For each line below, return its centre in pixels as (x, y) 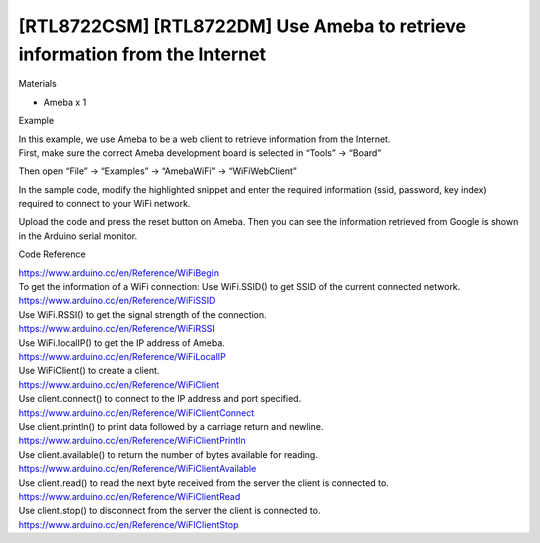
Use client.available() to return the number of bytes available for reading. (168, 454)
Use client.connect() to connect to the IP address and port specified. (160, 399)
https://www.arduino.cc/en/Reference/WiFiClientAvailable (137, 469)
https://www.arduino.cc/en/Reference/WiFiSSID (117, 301)
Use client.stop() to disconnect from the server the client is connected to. (169, 511)
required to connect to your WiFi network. (104, 204)
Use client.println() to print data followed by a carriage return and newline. (171, 426)
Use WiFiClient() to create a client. (89, 371)
